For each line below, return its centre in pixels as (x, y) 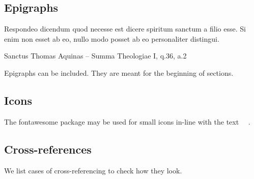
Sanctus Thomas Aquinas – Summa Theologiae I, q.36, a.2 (95, 56)
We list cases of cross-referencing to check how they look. (93, 170)
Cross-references (48, 149)
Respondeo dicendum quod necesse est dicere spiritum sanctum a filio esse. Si (125, 29)
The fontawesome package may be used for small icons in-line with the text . (127, 121)
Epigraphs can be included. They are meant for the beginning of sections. (119, 72)
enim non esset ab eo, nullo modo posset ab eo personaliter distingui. (112, 38)
